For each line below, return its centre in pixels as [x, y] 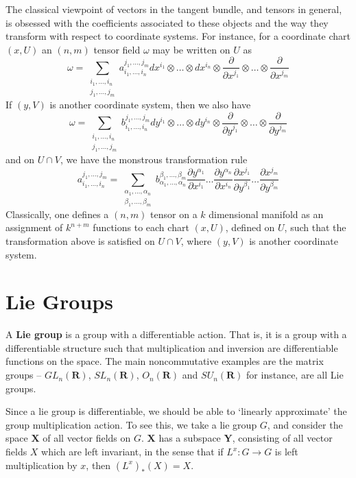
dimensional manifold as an [266, 214]
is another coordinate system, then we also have [150, 104]
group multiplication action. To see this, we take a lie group [131, 424]
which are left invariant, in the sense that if [132, 452]
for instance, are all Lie [295, 375]
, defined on [250, 227]
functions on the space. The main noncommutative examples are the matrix [165, 361]
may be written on [191, 49]
